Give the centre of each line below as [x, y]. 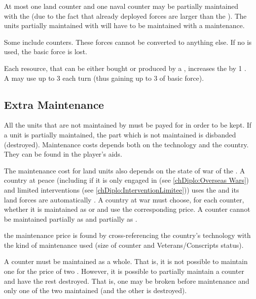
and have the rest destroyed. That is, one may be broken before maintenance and [127, 281]
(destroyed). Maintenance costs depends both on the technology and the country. [126, 144]
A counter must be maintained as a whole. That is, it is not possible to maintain [126, 261]
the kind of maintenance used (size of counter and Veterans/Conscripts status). [124, 245]
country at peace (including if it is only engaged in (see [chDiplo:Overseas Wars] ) [127, 180]
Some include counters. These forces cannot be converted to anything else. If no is [128, 42]
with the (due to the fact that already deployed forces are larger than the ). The [125, 16]
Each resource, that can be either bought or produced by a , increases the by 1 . [125, 68]
